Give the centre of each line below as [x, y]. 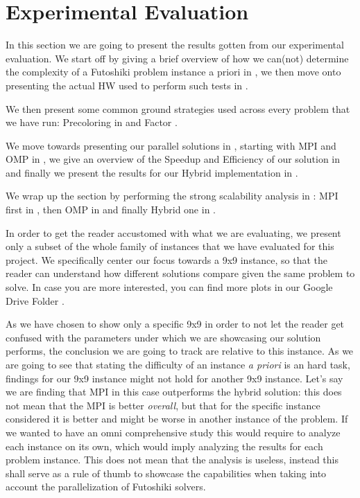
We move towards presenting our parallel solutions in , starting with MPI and [171, 145]
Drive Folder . [35, 300]
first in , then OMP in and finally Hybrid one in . [111, 210]
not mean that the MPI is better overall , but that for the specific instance [163, 405]
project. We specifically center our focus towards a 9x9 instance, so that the [167, 259]
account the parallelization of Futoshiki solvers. [106, 487]
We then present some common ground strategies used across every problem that [178, 108]
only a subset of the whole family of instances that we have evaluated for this [170, 246]
